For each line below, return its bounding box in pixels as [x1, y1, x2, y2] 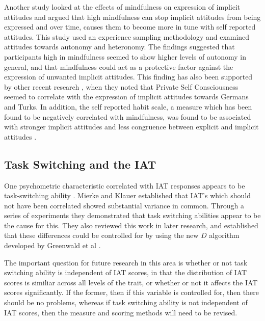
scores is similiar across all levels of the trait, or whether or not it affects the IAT [4, 277, 258, 287]
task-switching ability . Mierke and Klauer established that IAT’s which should [4, 190, 251, 201]
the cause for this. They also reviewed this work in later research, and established [4, 220, 258, 230]
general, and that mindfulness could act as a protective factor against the [4, 61, 233, 72]
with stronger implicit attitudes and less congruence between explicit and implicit [4, 121, 259, 132]
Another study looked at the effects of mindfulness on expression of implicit [4, 2, 241, 12]
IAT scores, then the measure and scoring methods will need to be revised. [4, 307, 237, 317]
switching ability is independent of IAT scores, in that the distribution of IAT [4, 267, 247, 278]
